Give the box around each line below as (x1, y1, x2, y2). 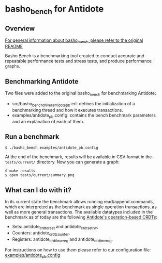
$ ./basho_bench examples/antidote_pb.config (5, 146, 98, 150)
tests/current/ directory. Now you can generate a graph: (5, 159, 120, 165)
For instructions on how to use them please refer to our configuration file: (5, 247, 151, 253)
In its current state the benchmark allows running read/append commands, (5, 199, 154, 205)
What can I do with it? (5, 186, 72, 194)
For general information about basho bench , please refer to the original (5, 37, 143, 44)
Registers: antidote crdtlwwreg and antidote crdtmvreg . (12, 236, 113, 243)
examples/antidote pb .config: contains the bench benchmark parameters (12, 112, 156, 119)
